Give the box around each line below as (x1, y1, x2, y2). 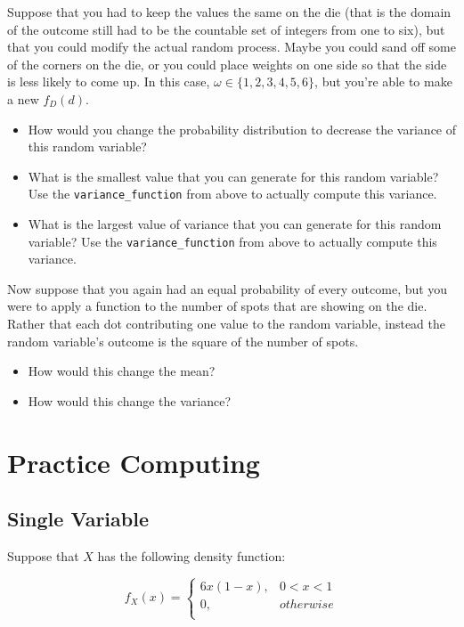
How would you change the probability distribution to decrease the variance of (28, 119, 457, 138)
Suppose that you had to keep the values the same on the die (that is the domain (7, 3, 452, 20)
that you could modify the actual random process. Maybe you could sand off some (7, 37, 456, 56)
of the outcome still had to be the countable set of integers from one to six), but (7, 20, 445, 38)
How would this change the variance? (28, 391, 232, 410)
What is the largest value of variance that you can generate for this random (28, 215, 442, 232)
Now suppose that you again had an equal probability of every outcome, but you (7, 279, 448, 297)
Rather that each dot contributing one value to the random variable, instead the (7, 314, 446, 333)
